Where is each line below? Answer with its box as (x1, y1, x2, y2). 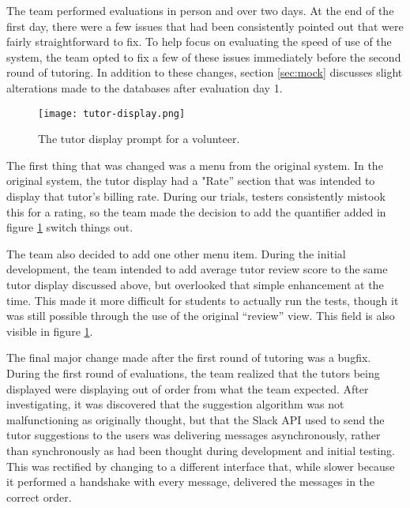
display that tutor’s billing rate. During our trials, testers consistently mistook (6, 188, 386, 204)
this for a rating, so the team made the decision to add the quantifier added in (6, 203, 386, 220)
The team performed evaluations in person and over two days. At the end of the (6, 2, 394, 18)
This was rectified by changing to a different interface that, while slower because (6, 457, 395, 474)
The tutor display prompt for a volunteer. (38, 130, 240, 147)
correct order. (6, 488, 72, 505)
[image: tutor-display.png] (38, 107, 186, 119)
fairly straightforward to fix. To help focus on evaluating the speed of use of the (6, 33, 392, 50)
